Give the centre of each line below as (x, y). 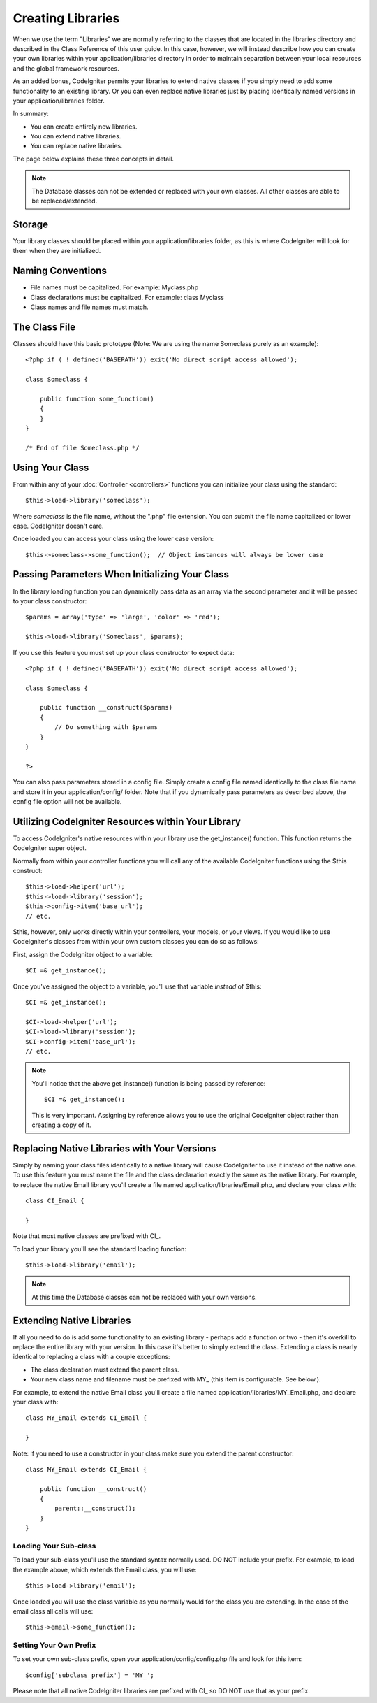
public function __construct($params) (106, 707)
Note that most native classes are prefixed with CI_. (87, 1236)
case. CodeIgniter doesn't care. (58, 526)
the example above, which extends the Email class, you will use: (105, 1569)
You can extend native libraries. (76, 136)
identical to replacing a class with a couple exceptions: (91, 1357)
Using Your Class (51, 467)
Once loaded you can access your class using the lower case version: (113, 539)
